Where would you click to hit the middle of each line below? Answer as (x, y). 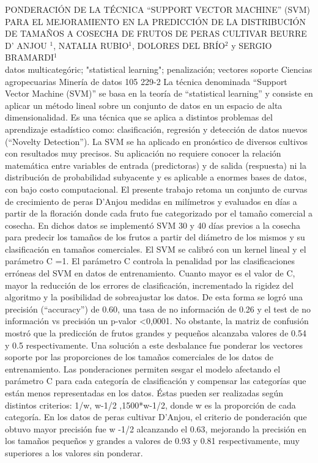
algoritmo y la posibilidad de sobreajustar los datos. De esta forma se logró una (154, 297)
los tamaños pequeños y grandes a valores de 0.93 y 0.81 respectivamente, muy (152, 441)
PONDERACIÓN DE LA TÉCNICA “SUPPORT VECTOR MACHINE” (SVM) (157, 9)
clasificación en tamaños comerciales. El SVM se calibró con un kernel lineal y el (156, 249)
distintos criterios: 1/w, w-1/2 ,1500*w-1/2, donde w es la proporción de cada (150, 405)
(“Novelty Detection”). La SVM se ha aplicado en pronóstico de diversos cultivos (157, 141)
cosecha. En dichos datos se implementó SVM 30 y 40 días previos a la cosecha (153, 225)
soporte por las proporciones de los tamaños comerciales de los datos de (139, 357)
